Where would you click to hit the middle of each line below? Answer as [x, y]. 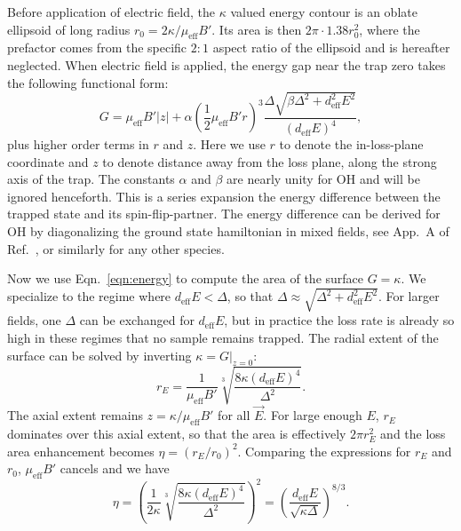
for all [234, 415]
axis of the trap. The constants [91, 179]
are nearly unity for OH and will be [323, 179]
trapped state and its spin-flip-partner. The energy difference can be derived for [224, 214]
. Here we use [229, 144]
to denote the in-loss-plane [351, 144]
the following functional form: [88, 82]
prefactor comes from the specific [97, 48]
